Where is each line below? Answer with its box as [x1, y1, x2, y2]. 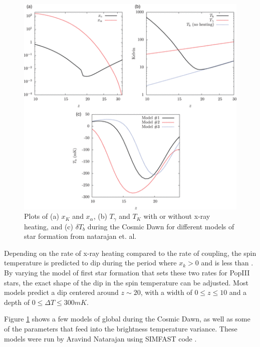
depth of [4, 296, 30, 307]
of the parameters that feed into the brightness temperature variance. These [4, 323, 237, 333]
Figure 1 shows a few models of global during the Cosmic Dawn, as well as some [4, 313, 250, 324]
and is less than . [201, 257, 253, 268]
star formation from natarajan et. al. [24, 231, 137, 241]
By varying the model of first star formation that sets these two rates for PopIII [4, 267, 250, 277]
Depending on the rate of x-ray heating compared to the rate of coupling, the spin [4, 247, 256, 258]
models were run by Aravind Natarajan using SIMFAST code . [4, 333, 197, 343]
